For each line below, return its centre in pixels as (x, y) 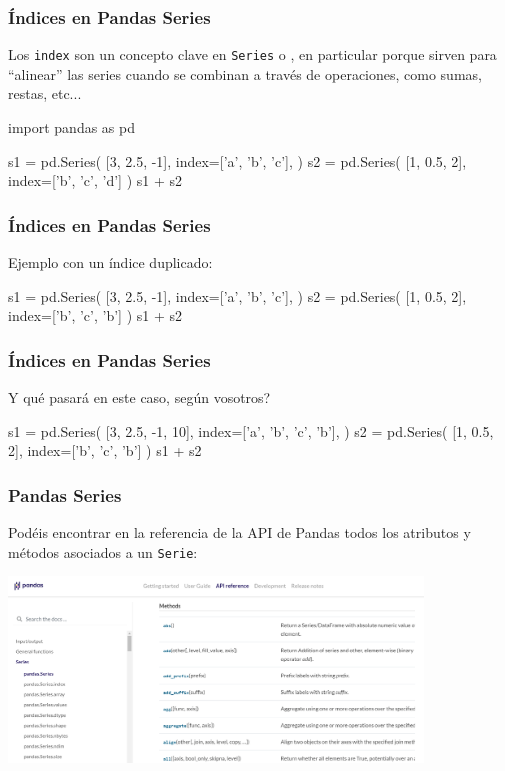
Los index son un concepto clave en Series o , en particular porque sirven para (252, 54)
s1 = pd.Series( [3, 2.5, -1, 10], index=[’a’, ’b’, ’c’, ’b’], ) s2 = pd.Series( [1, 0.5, (251, 430)
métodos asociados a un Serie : (103, 551)
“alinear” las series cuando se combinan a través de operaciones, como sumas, (245, 73)
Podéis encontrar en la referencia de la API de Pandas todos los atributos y (239, 532)
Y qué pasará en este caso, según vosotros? (139, 397)
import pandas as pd (71, 127)
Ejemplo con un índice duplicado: (110, 262)
